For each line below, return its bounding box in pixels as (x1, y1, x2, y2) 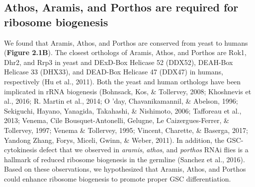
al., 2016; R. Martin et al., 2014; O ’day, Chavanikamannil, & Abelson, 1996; (4, 96, 238, 106)
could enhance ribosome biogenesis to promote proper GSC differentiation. (4, 173, 231, 184)
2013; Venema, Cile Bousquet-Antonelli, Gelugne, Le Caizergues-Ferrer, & (4, 115, 229, 125)
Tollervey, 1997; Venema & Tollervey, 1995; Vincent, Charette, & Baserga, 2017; (4, 125, 248, 135)
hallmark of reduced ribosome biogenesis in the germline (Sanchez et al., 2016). (4, 154, 245, 164)
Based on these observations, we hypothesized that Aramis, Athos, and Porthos (4, 164, 246, 174)
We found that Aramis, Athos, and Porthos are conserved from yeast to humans (4, 37, 248, 48)
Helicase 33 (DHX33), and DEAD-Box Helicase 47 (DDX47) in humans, (4, 66, 223, 77)
